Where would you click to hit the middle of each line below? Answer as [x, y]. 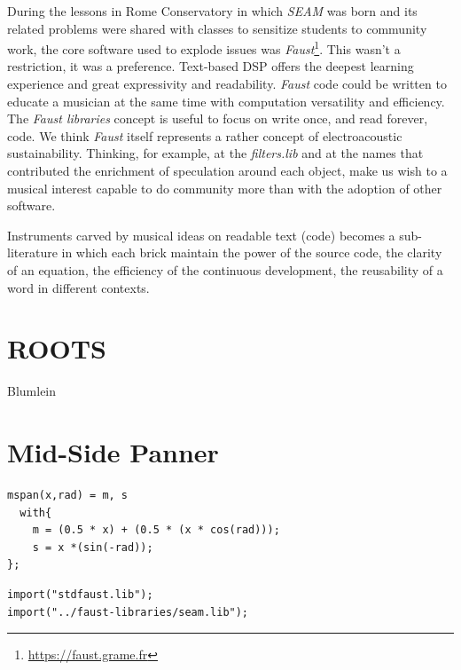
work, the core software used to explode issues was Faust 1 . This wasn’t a [204, 47]
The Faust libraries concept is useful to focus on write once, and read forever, [218, 118]
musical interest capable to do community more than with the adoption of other [225, 188]
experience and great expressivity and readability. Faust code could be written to [227, 84]
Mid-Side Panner [113, 452]
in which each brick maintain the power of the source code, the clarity [252, 252]
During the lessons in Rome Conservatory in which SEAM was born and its [212, 11]
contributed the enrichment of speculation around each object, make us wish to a [227, 170]
